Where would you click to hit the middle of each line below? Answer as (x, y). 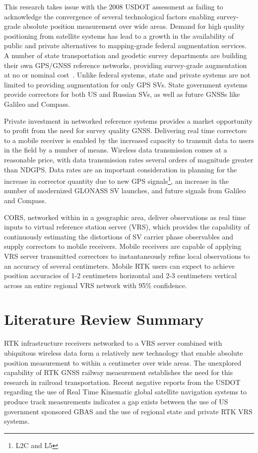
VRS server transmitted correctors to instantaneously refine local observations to (127, 256)
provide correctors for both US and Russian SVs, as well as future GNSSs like (122, 94)
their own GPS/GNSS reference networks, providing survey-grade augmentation (126, 65)
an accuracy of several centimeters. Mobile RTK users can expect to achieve (119, 265)
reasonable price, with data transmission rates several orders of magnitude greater (129, 159)
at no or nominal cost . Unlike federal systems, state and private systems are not (127, 75)
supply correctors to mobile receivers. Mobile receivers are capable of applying (123, 246)
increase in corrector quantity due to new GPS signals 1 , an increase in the (117, 180)
